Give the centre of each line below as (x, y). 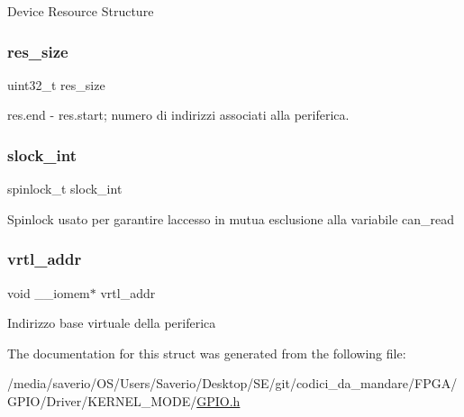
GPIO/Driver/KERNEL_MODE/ (102, 401)
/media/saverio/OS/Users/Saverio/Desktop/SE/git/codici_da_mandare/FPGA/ (232, 383)
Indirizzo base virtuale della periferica (112, 323)
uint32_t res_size (56, 84)
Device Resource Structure (81, 11)
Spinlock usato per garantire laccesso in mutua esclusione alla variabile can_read (231, 218)
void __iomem (49, 292)
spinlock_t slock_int (65, 189)
